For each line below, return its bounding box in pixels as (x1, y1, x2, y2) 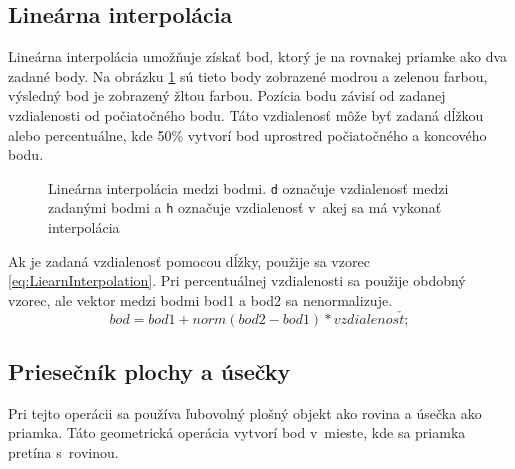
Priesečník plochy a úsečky (8, 356, 291, 387)
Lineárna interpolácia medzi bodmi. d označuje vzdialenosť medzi (48, 177, 449, 198)
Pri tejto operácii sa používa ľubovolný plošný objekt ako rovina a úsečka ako (8, 402, 482, 423)
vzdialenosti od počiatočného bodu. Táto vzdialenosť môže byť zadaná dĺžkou (8, 104, 484, 125)
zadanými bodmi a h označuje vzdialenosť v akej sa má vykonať (48, 197, 442, 218)
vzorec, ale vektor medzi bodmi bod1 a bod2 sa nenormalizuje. (8, 289, 393, 310)
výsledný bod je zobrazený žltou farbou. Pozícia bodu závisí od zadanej (8, 85, 446, 106)
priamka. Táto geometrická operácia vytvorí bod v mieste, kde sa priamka (8, 422, 466, 443)
